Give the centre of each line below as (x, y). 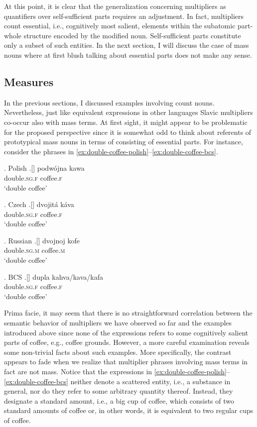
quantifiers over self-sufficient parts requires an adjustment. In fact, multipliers (124, 16)
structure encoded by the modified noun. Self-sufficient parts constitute (132, 35)
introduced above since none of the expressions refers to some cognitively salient (126, 332)
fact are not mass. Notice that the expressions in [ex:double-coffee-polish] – (117, 372)
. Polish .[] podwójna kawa (44, 168)
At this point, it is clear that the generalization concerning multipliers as (115, 6)
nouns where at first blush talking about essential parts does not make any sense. (128, 54)
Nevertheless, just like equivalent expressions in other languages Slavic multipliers (128, 112)
